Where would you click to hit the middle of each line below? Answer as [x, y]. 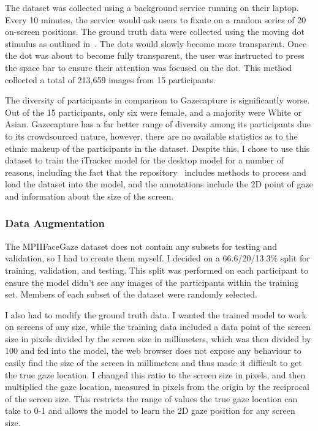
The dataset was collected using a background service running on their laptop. [152, 7]
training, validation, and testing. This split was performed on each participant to [157, 270]
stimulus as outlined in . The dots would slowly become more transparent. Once [156, 43]
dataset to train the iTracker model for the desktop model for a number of [144, 160]
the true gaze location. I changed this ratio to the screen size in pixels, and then [155, 374]
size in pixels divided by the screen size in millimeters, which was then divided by [158, 338]
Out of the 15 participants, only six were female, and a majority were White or [153, 112]
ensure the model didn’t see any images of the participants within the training [152, 282]
